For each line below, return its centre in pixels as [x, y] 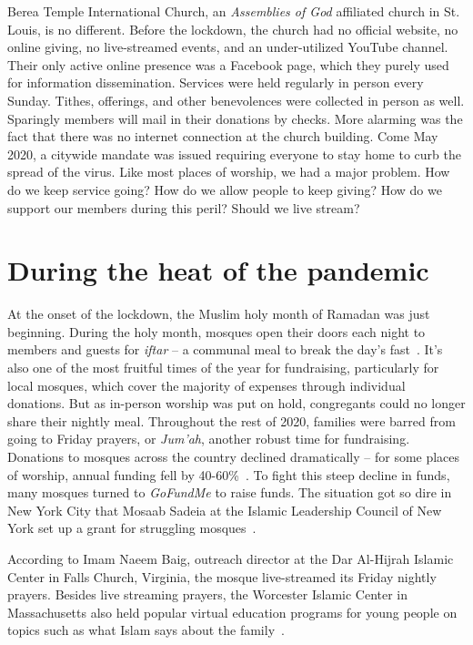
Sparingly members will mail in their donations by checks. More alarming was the [235, 118]
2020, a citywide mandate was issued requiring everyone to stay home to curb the [234, 154]
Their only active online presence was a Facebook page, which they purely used [228, 64]
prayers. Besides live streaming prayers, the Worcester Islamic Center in [208, 594]
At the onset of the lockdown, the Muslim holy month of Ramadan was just [219, 314]
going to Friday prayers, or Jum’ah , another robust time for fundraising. [209, 439]
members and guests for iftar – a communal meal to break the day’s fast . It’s [225, 349]
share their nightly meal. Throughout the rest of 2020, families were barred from [231, 420]
